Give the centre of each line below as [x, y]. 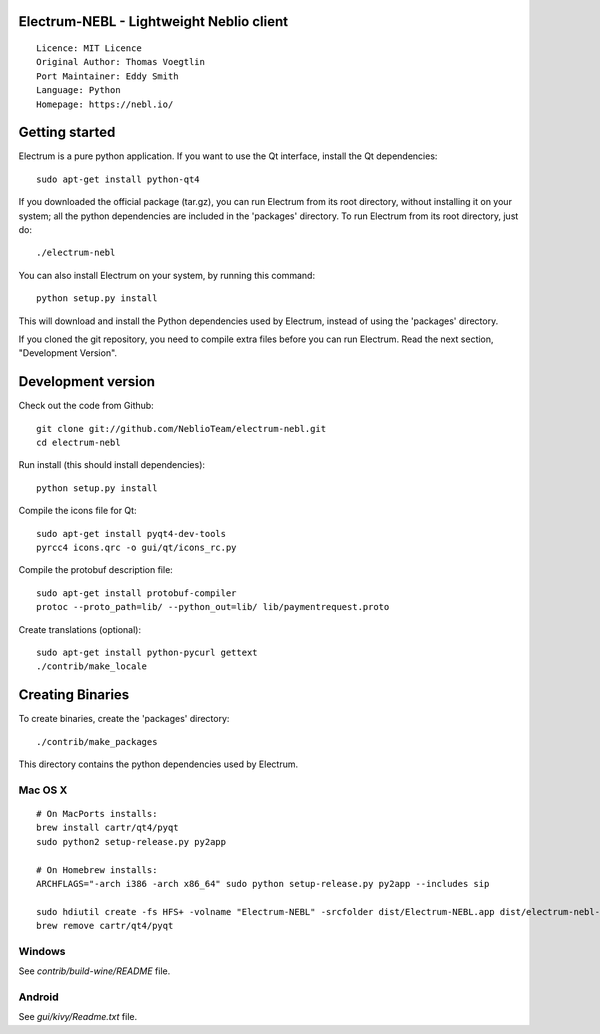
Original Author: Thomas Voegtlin [120, 62]
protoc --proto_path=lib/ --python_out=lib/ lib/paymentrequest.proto [213, 607]
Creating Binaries [74, 695]
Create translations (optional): [80, 629]
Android [38, 997]
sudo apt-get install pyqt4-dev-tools [131, 533]
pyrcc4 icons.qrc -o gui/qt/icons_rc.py [136, 548]
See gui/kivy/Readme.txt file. [78, 1017]
